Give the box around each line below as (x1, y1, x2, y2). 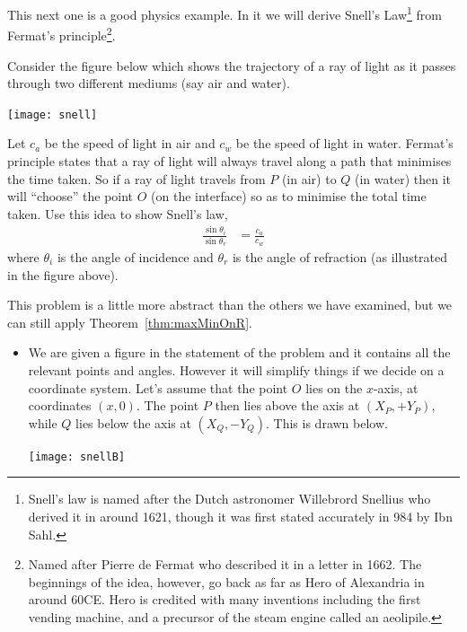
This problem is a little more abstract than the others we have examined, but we (7, 295, 453, 314)
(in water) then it (355, 169, 452, 188)
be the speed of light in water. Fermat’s (235, 134, 454, 153)
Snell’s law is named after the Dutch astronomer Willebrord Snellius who (28, 489, 431, 508)
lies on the (305, 378, 363, 397)
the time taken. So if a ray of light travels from (7, 169, 266, 188)
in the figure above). (7, 265, 119, 284)
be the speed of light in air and (44, 134, 216, 153)
